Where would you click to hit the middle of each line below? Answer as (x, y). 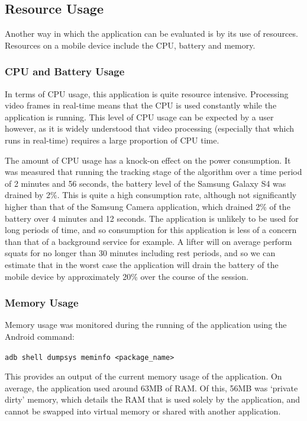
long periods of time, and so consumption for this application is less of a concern (151, 230)
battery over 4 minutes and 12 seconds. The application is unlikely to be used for (152, 218)
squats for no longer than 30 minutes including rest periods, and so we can (140, 253)
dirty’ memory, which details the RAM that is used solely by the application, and (153, 399)
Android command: (40, 336)
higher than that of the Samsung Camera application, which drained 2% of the (148, 206)
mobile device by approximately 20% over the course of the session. (127, 276)
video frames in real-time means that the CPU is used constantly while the (141, 105)
